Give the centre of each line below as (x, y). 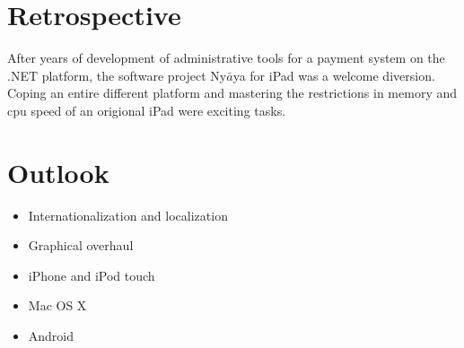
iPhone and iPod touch (92, 275)
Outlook (58, 172)
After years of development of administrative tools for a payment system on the (226, 58)
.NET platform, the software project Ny (117, 75)
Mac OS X (57, 305)
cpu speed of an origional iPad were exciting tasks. (147, 110)
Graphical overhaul (81, 245)
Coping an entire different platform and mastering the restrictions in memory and (232, 93)
